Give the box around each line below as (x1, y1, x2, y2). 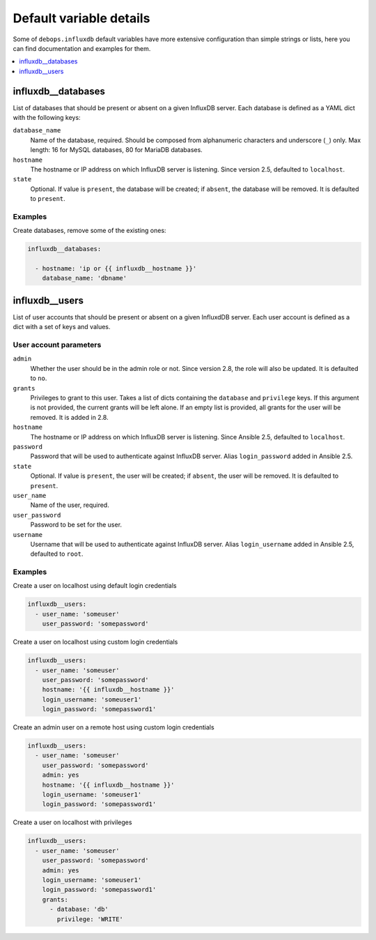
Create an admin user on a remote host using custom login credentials (13, 723, 215, 731)
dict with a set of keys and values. (13, 323, 111, 331)
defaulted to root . (30, 549, 84, 558)
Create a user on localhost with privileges (13, 818, 132, 826)
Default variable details (13, 10, 150, 26)
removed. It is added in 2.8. (30, 413, 109, 421)
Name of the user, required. (30, 501, 109, 509)
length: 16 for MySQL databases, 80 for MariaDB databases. (30, 146, 203, 154)
